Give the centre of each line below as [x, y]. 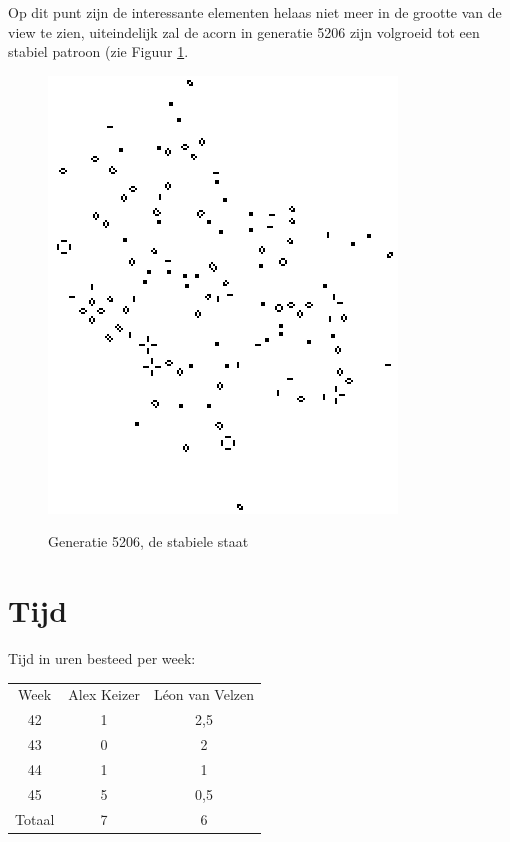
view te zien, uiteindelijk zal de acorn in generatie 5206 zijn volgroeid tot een [244, 31]
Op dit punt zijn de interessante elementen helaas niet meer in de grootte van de [255, 12]
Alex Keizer [104, 694]
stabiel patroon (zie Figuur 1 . [98, 51]
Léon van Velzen [204, 694]
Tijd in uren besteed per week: [102, 658]
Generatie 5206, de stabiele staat [148, 541]
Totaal [35, 818]
